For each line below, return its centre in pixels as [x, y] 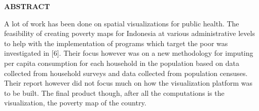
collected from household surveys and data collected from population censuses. [126, 73]
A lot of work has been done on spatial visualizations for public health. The [122, 23]
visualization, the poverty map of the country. [75, 103]
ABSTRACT [27, 6]
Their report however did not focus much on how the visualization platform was [128, 83]
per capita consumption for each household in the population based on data [122, 63]
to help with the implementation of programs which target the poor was [116, 43]
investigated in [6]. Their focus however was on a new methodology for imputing [129, 53]
